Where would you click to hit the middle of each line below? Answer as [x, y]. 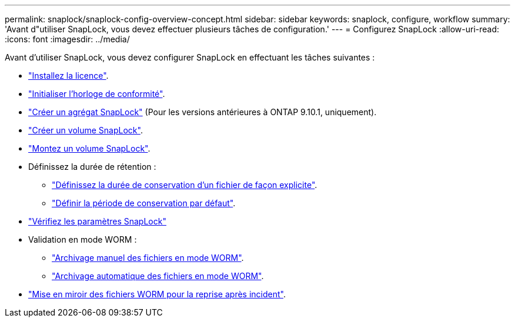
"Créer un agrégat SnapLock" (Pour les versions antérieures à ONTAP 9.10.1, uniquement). [203, 112]
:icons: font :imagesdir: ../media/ [67, 39]
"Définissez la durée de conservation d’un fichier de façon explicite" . [185, 185]
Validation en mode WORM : [83, 239]
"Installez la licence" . [68, 76]
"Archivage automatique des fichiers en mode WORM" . [158, 276]
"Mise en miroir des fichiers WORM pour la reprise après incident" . [157, 294]
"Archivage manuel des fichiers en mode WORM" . [148, 258]
